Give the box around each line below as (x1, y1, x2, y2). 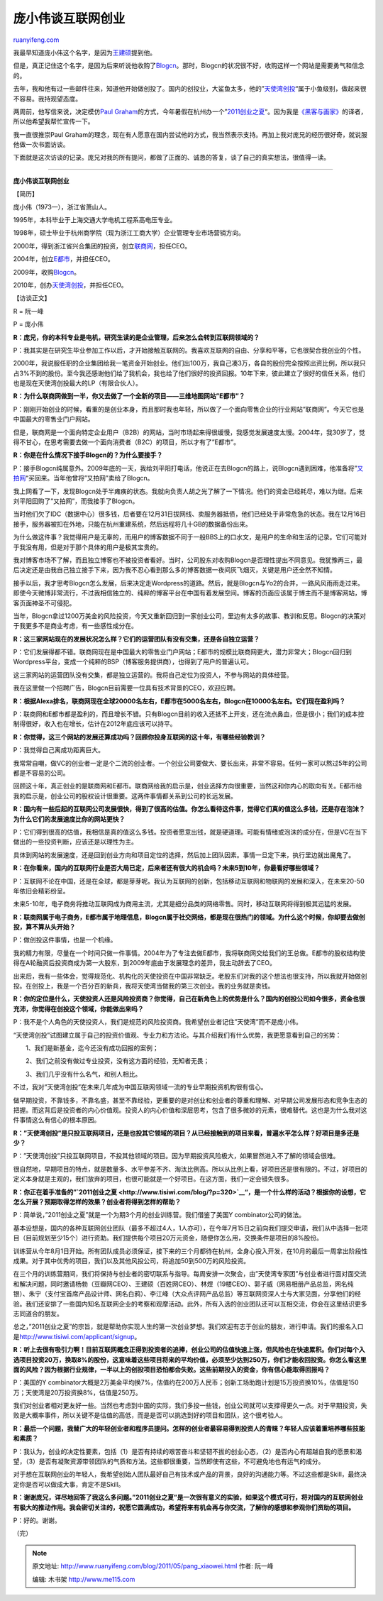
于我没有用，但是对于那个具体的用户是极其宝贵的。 (13, 543, 162, 551)
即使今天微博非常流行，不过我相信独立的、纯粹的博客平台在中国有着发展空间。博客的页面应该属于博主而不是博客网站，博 (13, 589, 367, 598)
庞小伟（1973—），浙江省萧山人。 (13, 202, 111, 211)
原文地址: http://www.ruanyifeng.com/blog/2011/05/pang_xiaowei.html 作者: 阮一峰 (32, 1562, 274, 1570)
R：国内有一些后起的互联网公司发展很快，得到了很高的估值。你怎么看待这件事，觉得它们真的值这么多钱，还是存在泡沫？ (13, 805, 365, 813)
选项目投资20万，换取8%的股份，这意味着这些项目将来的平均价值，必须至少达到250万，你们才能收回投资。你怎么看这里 (13, 1355, 367, 1364)
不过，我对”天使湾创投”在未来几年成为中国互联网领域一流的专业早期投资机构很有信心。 (13, 1083, 267, 1091)
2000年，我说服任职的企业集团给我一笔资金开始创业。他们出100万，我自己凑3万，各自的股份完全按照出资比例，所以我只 (13, 359, 367, 368)
